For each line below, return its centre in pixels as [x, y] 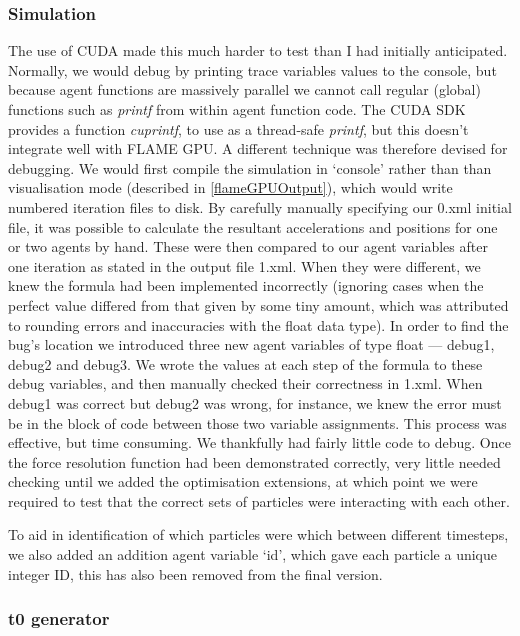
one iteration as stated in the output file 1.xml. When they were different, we [244, 265]
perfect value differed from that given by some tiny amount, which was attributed [258, 304]
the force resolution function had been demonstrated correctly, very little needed [254, 461]
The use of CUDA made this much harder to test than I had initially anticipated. [258, 50]
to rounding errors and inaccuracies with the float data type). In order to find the [258, 324]
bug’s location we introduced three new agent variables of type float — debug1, [251, 344]
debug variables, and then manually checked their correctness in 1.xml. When [245, 383]
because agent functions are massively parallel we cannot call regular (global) [244, 89]
